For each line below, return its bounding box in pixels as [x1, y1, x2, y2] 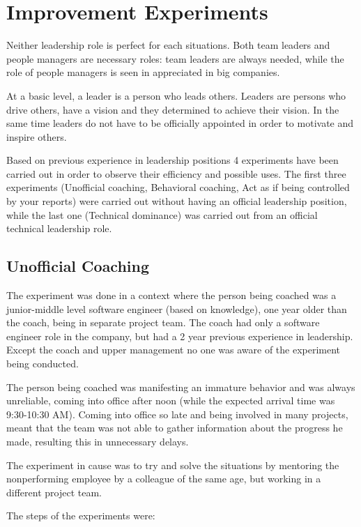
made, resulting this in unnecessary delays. [6, 434, 189, 448]
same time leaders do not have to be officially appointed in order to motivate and [6, 116, 354, 130]
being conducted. [6, 356, 79, 371]
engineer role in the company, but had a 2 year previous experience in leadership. [6, 328, 353, 343]
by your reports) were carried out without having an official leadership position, [6, 194, 347, 208]
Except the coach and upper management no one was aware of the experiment [6, 342, 341, 357]
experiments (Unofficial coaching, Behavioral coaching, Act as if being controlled [6, 180, 350, 194]
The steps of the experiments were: [6, 508, 155, 523]
